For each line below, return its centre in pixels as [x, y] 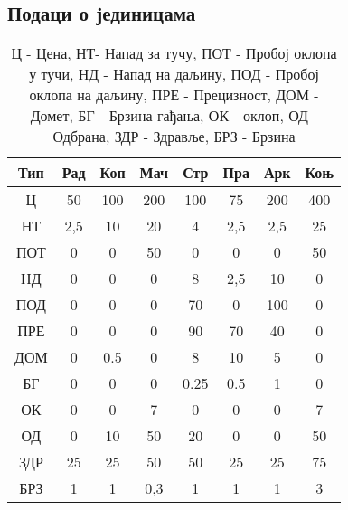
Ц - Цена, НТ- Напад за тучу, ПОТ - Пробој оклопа [174, 53]
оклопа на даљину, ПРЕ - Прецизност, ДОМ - [174, 95]
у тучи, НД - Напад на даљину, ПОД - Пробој [174, 74]
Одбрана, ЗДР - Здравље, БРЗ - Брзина [174, 137]
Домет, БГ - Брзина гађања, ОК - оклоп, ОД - [174, 116]
